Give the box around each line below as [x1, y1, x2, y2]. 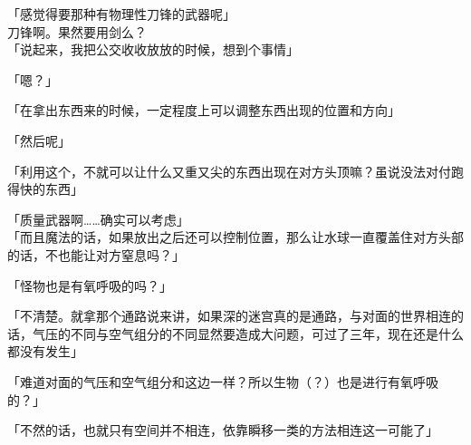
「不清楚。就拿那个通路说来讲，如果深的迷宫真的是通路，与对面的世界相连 [7, 306, 451, 325]
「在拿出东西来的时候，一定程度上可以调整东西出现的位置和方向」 [7, 101, 400, 120]
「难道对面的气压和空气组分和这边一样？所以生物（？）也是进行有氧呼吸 [7, 372, 438, 391]
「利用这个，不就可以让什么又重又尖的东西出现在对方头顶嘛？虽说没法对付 [7, 161, 451, 180]
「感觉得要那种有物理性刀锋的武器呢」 [7, 5, 235, 23]
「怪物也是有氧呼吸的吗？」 [7, 276, 172, 295]
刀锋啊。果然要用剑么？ [7, 22, 147, 41]
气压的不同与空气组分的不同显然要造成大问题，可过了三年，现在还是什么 [32, 324, 464, 343]
